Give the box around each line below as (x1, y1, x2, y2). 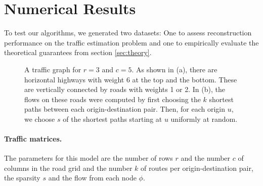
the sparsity (4, 172, 40, 183)
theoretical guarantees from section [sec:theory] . (4, 47, 152, 58)
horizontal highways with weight (24, 74, 124, 84)
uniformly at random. (170, 113, 238, 124)
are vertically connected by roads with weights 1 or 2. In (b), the (24, 84, 225, 95)
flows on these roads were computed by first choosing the (24, 94, 201, 104)
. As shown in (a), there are (131, 64, 217, 74)
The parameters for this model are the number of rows (4, 153, 173, 163)
